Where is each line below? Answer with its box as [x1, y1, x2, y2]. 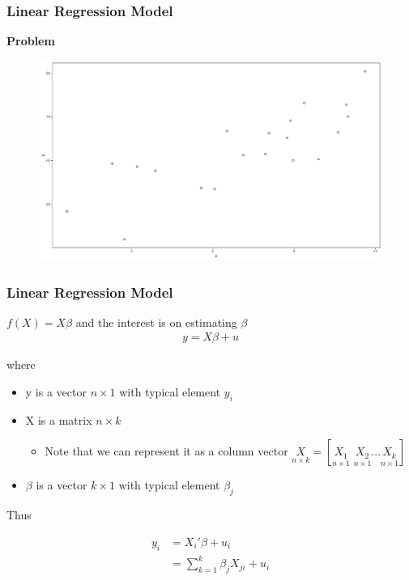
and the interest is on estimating [75, 313, 237, 330]
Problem [6, 32, 55, 49]
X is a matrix [25, 411, 92, 428]
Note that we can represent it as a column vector [45, 442, 288, 459]
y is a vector [25, 383, 87, 400]
